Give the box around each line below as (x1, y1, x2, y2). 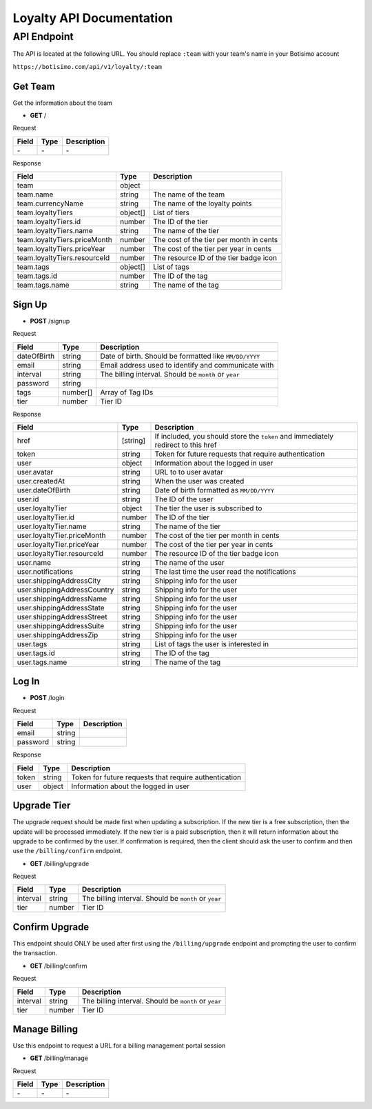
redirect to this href (154, 440, 217, 450)
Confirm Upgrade (12, 921, 90, 932)
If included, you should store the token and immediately (154, 431, 334, 441)
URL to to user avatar (154, 467, 224, 477)
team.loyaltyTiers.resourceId (17, 253, 110, 263)
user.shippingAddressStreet (17, 612, 107, 621)
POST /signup (30, 317, 70, 325)
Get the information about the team (12, 99, 113, 107)
